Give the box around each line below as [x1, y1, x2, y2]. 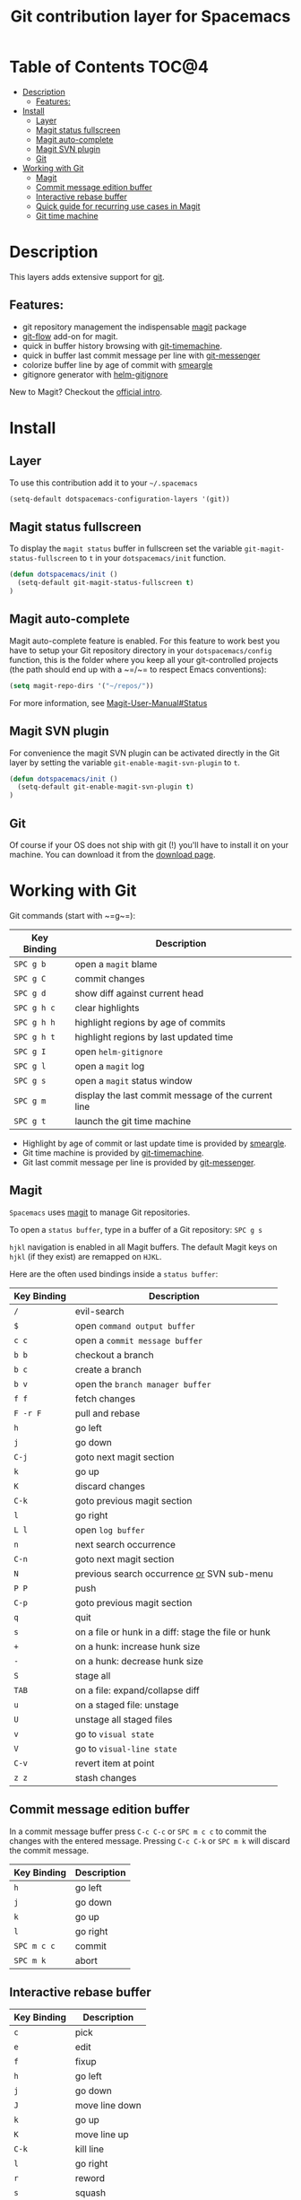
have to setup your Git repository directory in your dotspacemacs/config [9, 644, 272, 656]
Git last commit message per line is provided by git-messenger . [21, 1157, 256, 1167]
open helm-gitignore [74, 1045, 163, 1058]
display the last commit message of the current [74, 1088, 273, 1101]
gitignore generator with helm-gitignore [21, 369, 168, 380]
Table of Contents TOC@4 [9, 57, 209, 77]
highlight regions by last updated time [74, 1030, 234, 1043]
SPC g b [13, 958, 47, 969]
